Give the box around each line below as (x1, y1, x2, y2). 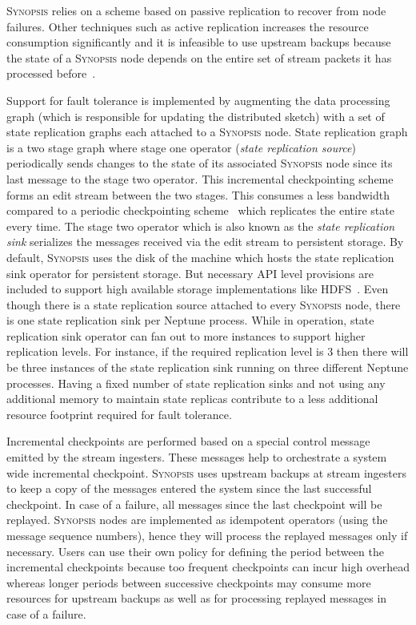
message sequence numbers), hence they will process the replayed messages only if (6, 527, 408, 543)
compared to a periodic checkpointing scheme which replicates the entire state (6, 202, 394, 219)
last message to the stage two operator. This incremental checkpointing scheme (6, 170, 394, 187)
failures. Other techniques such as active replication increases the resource (6, 18, 369, 34)
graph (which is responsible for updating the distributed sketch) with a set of (6, 107, 385, 124)
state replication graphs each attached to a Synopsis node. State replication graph (6, 123, 408, 140)
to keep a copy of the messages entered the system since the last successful (6, 480, 372, 497)
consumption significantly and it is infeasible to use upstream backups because (6, 34, 391, 50)
